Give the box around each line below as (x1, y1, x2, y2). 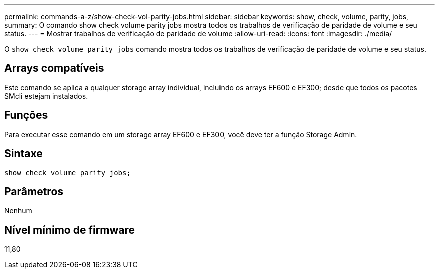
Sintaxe (4, 147, 43, 160)
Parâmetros (4, 185, 64, 198)
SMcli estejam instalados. (4, 91, 88, 100)
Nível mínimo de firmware (4, 223, 135, 236)
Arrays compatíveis (4, 62, 104, 75)
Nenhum (4, 206, 32, 215)
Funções (4, 109, 48, 122)
